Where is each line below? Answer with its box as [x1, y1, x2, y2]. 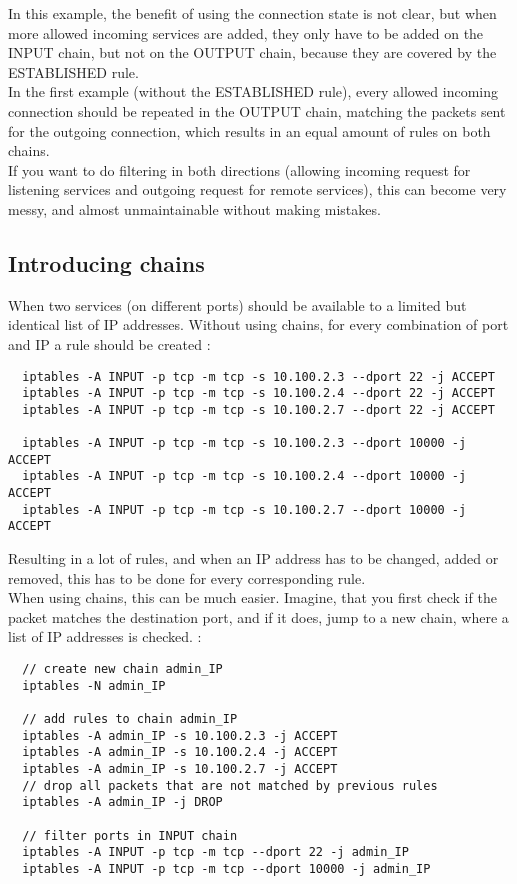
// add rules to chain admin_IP [22, 712, 238, 727]
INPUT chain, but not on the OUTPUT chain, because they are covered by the [8, 42, 497, 63]
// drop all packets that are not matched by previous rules [22, 778, 438, 793]
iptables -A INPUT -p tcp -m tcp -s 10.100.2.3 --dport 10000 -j [22, 436, 467, 451]
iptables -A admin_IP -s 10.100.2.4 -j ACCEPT [22, 745, 338, 760]
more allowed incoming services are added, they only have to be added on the [8, 22, 484, 43]
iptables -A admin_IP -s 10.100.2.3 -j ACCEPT [22, 728, 338, 743]
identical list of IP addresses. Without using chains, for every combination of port [8, 314, 509, 335]
